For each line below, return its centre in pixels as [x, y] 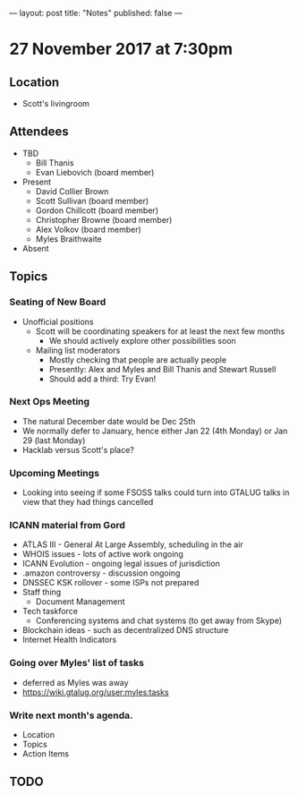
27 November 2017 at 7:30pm [121, 49]
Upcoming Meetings [55, 473]
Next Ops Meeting [50, 402]
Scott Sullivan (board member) [92, 201]
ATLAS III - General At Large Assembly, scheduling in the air [132, 544]
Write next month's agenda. [71, 715]
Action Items [46, 753]
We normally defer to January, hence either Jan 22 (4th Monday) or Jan [155, 431]
